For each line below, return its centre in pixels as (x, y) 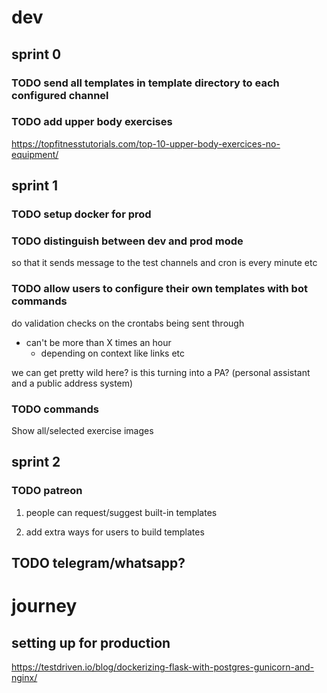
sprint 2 (36, 462)
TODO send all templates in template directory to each (145, 83)
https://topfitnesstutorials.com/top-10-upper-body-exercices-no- (146, 143)
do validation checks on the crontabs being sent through (128, 323)
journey (44, 606)
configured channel (60, 95)
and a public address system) (72, 383)
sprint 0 (36, 54)
